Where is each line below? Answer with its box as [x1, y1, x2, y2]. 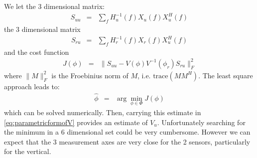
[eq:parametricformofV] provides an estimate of [4, 117, 148, 127]
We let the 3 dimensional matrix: [4, 1, 105, 11]
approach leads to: [4, 81, 60, 91]
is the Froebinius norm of [51, 70, 128, 80]
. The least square [198, 70, 253, 80]
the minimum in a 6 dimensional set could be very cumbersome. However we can [4, 127, 251, 137]
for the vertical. [4, 146, 51, 157]
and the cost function [4, 46, 69, 57]
